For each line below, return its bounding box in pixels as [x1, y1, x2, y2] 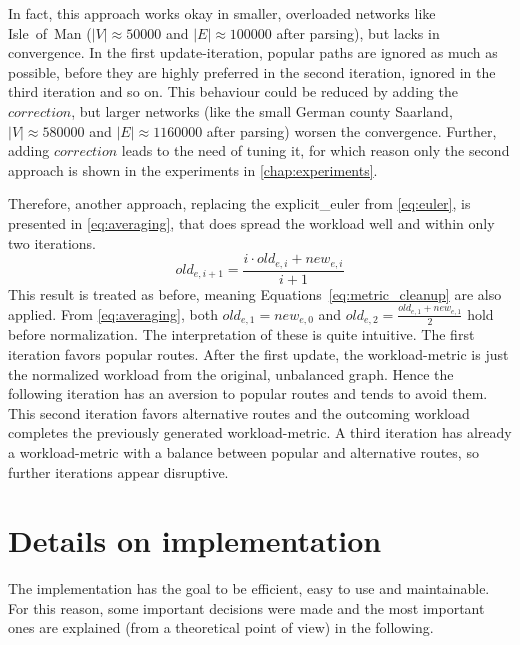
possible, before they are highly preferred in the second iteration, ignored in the [8, 61, 496, 82]
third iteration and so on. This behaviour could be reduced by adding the [8, 81, 458, 102]
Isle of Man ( [8, 22, 92, 43]
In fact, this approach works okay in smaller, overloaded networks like [8, 3, 436, 23]
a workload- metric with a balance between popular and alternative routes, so [8, 441, 479, 462]
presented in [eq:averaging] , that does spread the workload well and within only [8, 212, 495, 233]
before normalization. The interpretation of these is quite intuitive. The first [8, 324, 475, 345]
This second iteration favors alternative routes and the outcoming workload [8, 402, 470, 423]
